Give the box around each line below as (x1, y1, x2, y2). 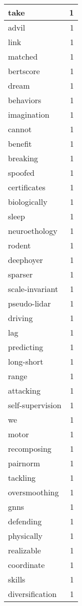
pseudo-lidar (8, 297, 51, 309)
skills (8, 573, 25, 585)
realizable (8, 544, 41, 556)
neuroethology (8, 225, 57, 236)
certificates (8, 181, 45, 193)
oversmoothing (8, 486, 59, 498)
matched (8, 51, 38, 62)
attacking (8, 385, 40, 396)
